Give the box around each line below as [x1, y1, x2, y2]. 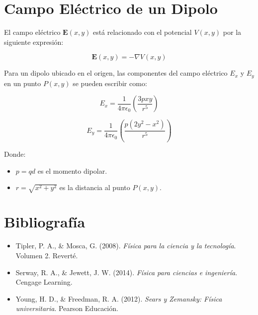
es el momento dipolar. [37, 165, 107, 176]
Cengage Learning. [15, 277, 73, 287]
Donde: [4, 149, 26, 159]
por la [223, 27, 242, 37]
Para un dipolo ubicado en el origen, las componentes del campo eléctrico [4, 68, 228, 78]
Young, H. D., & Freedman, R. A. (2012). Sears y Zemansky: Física [15, 293, 222, 304]
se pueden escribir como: [73, 78, 147, 88]
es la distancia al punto [59, 182, 130, 193]
